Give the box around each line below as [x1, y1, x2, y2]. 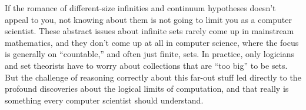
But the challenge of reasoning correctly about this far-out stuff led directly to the [5, 71, 301, 83]
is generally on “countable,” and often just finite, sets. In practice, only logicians [5, 48, 295, 60]
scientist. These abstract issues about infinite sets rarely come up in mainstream [5, 25, 294, 37]
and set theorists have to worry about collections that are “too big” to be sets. [5, 59, 288, 71]
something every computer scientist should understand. [5, 94, 204, 106]
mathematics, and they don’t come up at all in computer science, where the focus [5, 36, 299, 48]
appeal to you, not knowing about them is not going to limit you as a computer [5, 13, 292, 25]
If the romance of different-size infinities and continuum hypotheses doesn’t [5, 2, 276, 14]
